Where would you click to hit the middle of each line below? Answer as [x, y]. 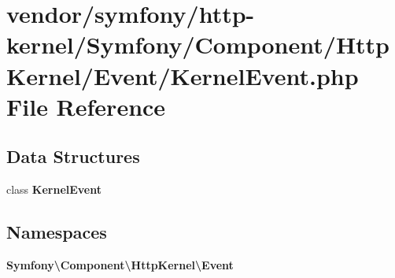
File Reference [86, 106]
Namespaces [57, 232]
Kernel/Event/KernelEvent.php [183, 75]
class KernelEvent [54, 189]
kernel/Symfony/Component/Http [198, 44]
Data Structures [73, 156]
